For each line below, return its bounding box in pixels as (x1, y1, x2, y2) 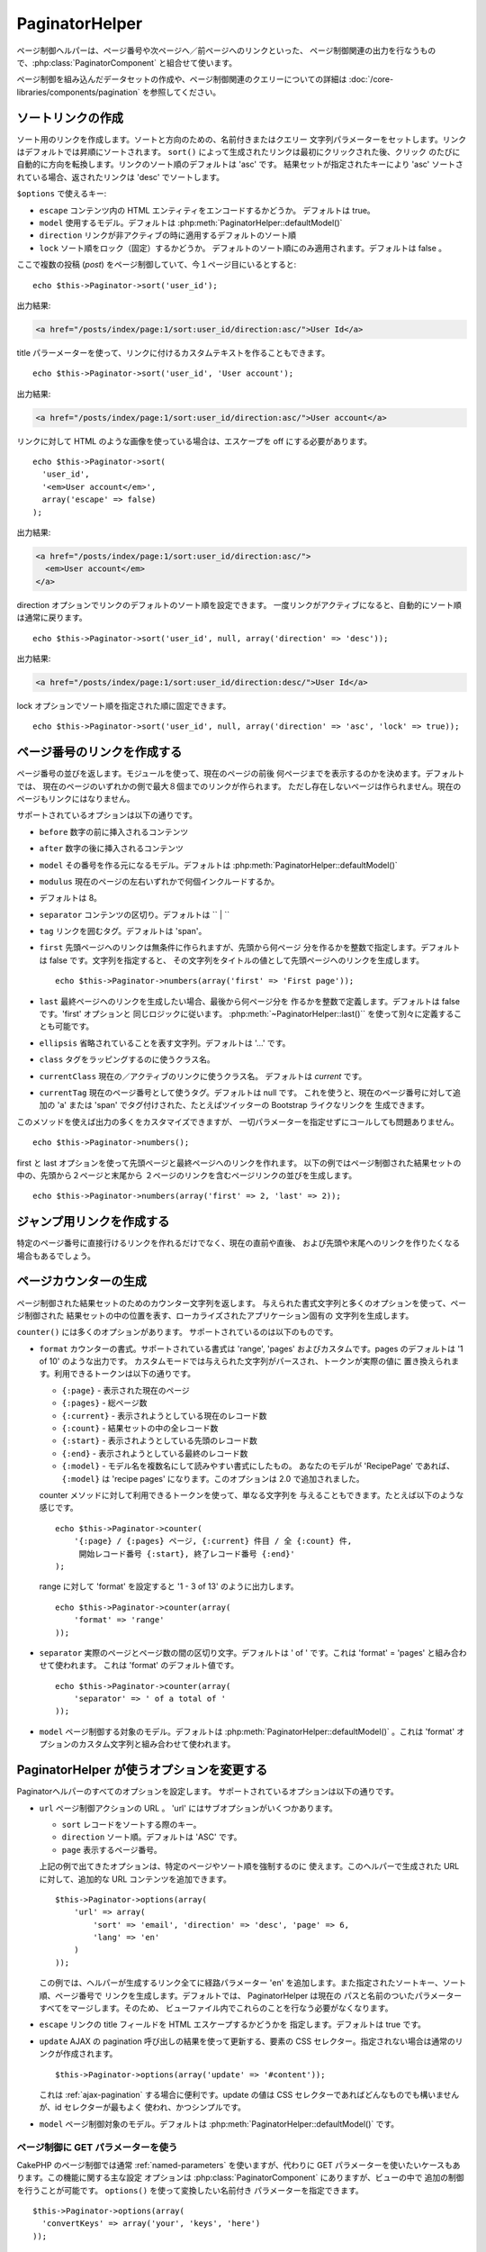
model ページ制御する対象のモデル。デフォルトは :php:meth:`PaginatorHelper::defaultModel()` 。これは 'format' (39, 1726, 454, 1737)
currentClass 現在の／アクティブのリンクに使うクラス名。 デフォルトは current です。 (39, 1070, 367, 1081)
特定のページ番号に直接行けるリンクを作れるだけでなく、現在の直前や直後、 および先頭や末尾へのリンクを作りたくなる (16, 1238, 461, 1249)
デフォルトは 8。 (39, 893, 103, 904)
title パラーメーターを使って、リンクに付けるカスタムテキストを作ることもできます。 (16, 347, 330, 358)
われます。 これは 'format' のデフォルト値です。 (62, 1660, 239, 1671)
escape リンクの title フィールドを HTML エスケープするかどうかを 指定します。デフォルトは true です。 (39, 2019, 427, 2030)
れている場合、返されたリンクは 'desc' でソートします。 (16, 171, 225, 182)
